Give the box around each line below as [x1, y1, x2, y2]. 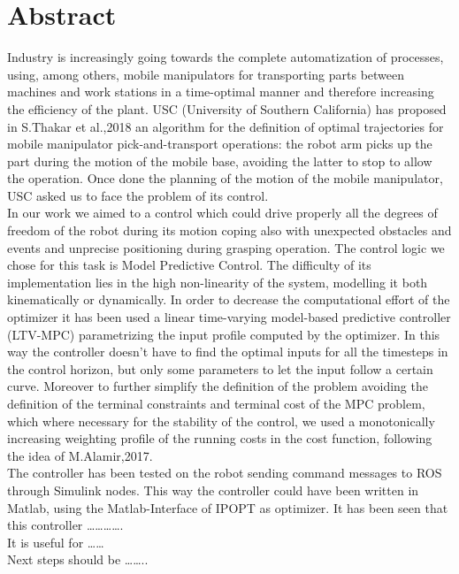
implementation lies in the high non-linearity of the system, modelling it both [7, 272, 428, 291]
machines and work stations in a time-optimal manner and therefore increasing [7, 82, 434, 101]
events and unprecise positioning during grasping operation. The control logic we [7, 238, 445, 256]
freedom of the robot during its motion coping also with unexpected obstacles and [7, 221, 452, 240]
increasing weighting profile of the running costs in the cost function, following [7, 429, 432, 448]
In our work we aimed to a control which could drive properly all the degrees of [7, 203, 438, 222]
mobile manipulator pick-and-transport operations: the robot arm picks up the [7, 134, 432, 153]
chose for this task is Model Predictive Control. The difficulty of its [7, 256, 371, 274]
